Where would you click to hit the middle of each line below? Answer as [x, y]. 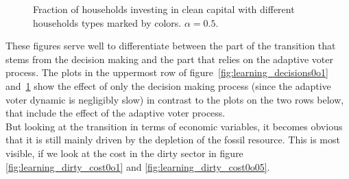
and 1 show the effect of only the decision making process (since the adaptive [168, 85]
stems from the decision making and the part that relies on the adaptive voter [170, 59]
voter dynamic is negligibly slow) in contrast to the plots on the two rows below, [175, 99]
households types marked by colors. [107, 22]
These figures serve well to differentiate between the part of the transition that [171, 46]
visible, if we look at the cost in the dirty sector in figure [124, 153]
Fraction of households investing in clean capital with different [164, 9]
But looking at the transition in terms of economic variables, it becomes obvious [174, 126]
